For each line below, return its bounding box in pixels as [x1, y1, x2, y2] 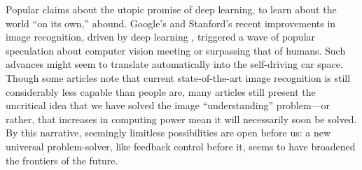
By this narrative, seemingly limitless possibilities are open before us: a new [6, 125, 331, 140]
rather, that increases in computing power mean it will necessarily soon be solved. [6, 111, 357, 126]
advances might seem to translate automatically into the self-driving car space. [6, 57, 343, 71]
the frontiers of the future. [6, 153, 118, 167]
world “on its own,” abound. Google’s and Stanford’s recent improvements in [6, 15, 336, 30]
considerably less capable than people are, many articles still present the [6, 84, 316, 99]
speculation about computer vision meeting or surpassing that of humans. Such [6, 43, 346, 57]
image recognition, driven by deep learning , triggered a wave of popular [6, 29, 316, 44]
